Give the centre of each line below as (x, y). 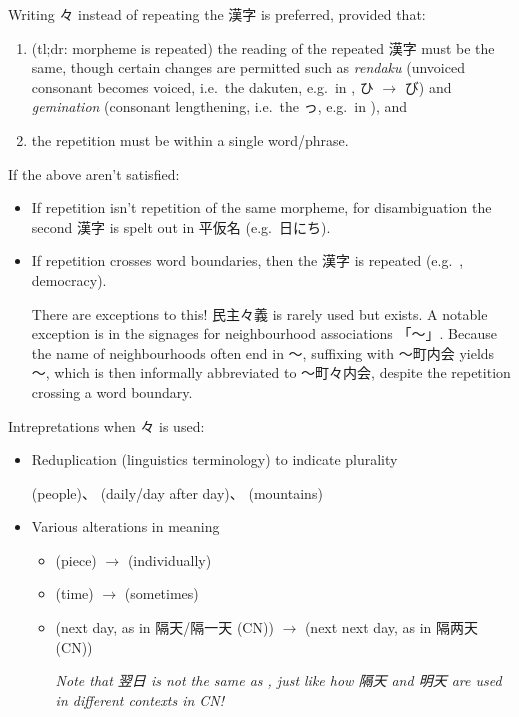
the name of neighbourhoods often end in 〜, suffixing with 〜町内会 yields (263, 352)
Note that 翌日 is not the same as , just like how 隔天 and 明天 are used (278, 680)
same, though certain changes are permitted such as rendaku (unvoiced (248, 67)
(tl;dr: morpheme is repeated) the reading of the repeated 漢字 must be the (263, 47)
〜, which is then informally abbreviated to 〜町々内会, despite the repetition (271, 372)
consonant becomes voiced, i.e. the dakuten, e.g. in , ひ (202, 86)
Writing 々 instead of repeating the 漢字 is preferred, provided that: (217, 14)
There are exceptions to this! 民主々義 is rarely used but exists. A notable (259, 313)
